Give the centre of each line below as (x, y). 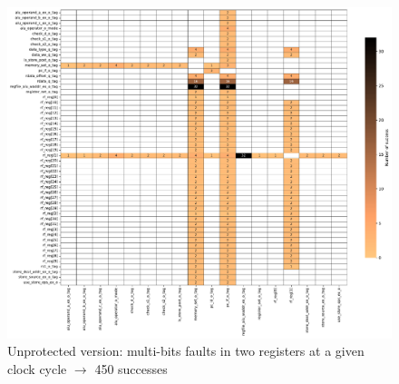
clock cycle (37, 368)
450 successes (131, 368)
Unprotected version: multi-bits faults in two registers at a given (186, 351)
